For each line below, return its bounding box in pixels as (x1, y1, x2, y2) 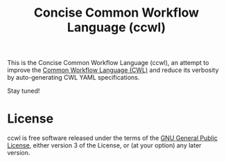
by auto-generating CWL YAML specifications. (7, 73, 140, 82)
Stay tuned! (7, 87, 40, 95)
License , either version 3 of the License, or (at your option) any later (7, 141, 202, 150)
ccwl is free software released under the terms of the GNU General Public (7, 134, 218, 143)
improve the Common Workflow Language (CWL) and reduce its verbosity (7, 66, 219, 74)
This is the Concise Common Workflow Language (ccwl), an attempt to (7, 59, 209, 67)
